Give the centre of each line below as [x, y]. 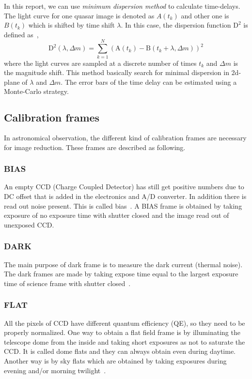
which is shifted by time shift [71, 25]
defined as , [21, 34]
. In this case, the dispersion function [176, 25]
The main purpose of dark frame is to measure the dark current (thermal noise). [123, 264]
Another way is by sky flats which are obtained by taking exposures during [115, 361]
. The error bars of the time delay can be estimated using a [149, 82]
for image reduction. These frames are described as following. [95, 147]
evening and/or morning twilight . [55, 370]
